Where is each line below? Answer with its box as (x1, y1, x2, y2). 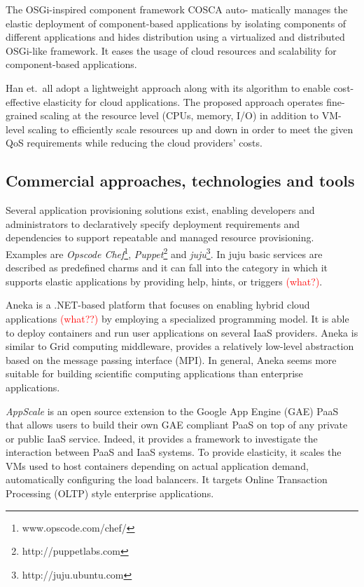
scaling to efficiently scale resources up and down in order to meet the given (27, 121, 353, 136)
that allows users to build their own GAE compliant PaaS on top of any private (6, 417, 348, 432)
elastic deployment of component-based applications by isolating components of (6, 15, 346, 30)
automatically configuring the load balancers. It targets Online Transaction (6, 472, 328, 487)
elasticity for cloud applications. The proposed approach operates (43, 94, 323, 109)
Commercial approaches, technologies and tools (6, 170, 355, 191)
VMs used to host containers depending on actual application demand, (6, 458, 309, 473)
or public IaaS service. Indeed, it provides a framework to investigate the (6, 431, 318, 445)
